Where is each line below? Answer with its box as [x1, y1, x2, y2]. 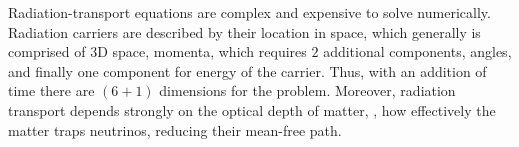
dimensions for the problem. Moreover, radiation [159, 80, 456, 101]
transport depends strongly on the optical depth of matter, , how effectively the [8, 99, 496, 120]
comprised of [8, 41, 86, 62]
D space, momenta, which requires [97, 41, 307, 62]
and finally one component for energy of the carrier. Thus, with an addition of [8, 60, 487, 81]
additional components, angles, [323, 41, 512, 62]
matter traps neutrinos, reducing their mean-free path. [8, 119, 342, 140]
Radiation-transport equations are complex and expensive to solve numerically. [8, 2, 491, 22]
